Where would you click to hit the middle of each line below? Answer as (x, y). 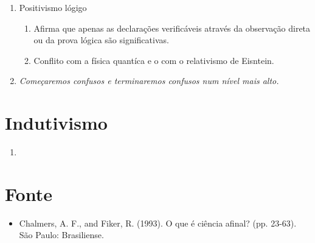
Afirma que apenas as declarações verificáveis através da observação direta (172, 28)
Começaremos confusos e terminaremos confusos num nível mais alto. (149, 81)
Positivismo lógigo (53, 7)
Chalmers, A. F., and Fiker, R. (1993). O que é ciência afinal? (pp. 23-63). (158, 223)
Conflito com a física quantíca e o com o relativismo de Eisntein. (154, 60)
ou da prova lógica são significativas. (101, 40)
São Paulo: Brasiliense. (61, 235)
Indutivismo (56, 123)
